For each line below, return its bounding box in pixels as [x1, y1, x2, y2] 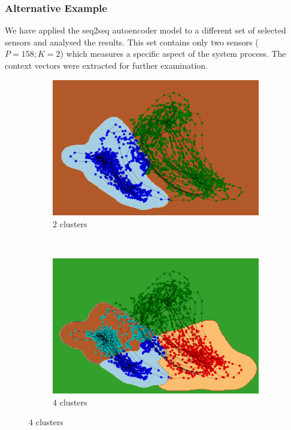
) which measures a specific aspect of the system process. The [60, 47, 286, 60]
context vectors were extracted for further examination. [5, 59, 208, 71]
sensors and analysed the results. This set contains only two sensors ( [5, 35, 259, 48]
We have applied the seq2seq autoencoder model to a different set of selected [5, 24, 286, 36]
